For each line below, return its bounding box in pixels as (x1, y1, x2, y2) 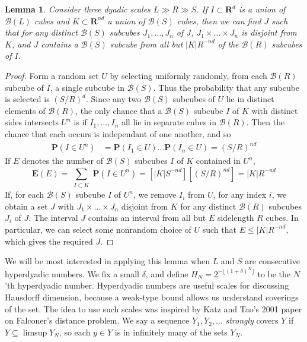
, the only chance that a (75, 104, 162, 116)
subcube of (5, 81, 44, 93)
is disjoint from (241, 26, 297, 39)
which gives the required (5, 235, 93, 247)
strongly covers (225, 314, 279, 327)
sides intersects (5, 116, 59, 128)
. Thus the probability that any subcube (153, 81, 300, 93)
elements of (5, 104, 46, 116)
